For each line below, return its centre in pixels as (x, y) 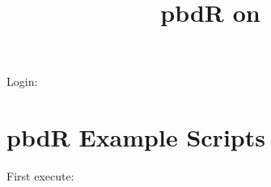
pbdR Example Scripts (136, 137)
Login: (22, 81)
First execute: (40, 176)
